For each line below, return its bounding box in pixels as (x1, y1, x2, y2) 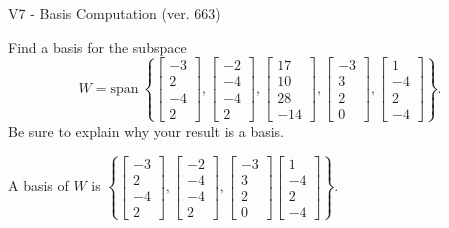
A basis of (8, 175, 69, 196)
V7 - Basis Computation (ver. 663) (8, 3, 221, 23)
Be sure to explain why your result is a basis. (8, 120, 285, 141)
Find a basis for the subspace (8, 36, 187, 57)
